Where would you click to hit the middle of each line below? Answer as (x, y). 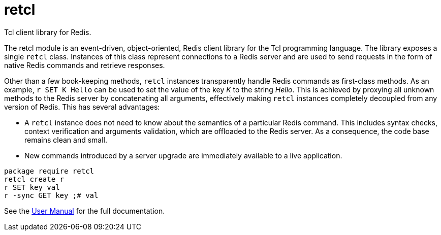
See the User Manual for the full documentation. (85, 211)
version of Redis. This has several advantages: (82, 107)
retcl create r (34, 179)
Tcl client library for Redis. (48, 32)
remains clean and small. (66, 140)
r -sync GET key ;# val (51, 195)
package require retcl (49, 171)
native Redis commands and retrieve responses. (85, 65)
